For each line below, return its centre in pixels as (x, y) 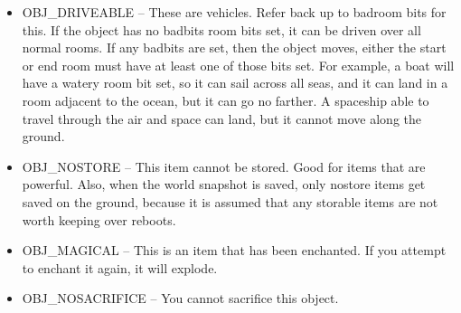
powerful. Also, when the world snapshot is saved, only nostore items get (224, 184)
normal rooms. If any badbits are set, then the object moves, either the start (234, 47)
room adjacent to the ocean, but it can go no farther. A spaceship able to (226, 100)
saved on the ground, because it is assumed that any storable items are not (230, 201)
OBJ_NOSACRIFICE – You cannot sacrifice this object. (180, 298)
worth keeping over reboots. (99, 219)
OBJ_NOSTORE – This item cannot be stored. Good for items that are (224, 166)
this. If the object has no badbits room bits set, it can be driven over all (221, 29)
